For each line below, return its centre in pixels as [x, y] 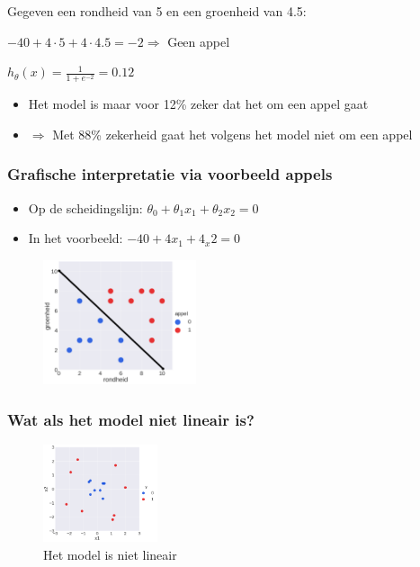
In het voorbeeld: [76, 238]
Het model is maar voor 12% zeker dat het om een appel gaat [198, 104]
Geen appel [199, 41]
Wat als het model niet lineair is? [131, 419]
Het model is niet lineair [110, 554]
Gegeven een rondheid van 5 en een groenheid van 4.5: [157, 11]
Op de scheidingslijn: [85, 207]
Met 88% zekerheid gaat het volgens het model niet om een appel [232, 134]
